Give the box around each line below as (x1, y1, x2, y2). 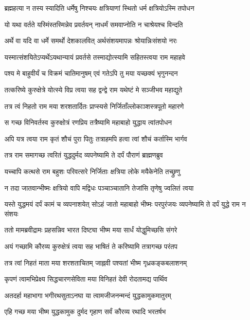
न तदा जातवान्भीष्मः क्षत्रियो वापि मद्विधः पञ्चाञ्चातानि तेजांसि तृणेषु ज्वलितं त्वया (4, 182, 194, 193)
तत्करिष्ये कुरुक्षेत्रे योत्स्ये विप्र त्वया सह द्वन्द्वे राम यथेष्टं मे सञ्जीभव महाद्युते (4, 84, 182, 94)
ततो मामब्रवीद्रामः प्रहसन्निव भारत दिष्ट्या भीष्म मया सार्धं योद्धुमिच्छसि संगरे (4, 225, 178, 235)
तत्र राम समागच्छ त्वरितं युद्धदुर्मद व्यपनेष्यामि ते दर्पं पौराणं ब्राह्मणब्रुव (4, 150, 163, 160)
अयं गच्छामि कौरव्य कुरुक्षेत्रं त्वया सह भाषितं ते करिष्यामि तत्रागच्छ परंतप (4, 241, 178, 251)
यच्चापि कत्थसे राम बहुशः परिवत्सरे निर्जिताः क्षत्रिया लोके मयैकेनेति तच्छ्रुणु (4, 166, 180, 176)
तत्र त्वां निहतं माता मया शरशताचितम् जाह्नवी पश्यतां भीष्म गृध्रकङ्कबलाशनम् (4, 257, 187, 267)
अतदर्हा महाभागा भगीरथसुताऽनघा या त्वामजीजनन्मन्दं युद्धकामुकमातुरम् (4, 290, 171, 300)
